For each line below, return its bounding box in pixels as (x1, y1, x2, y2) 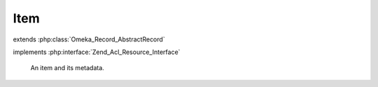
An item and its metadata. (30, 64, 104, 72)
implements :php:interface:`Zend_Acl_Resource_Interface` (13, 48, 181, 56)
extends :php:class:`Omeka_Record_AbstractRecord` (13, 35, 165, 43)
